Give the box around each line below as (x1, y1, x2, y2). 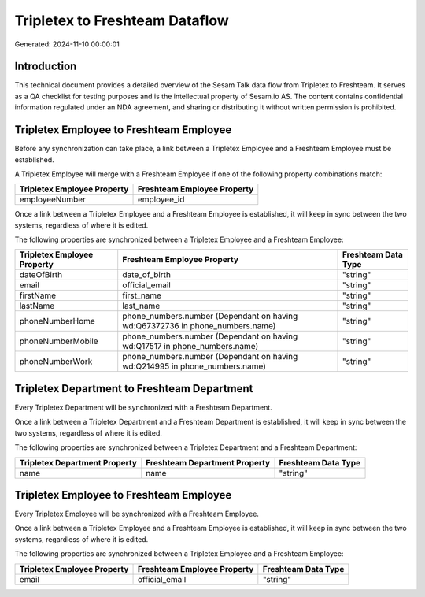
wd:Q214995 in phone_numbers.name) (122, 361, 267, 372)
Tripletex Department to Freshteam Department (14, 382, 253, 395)
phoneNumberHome (19, 316, 96, 327)
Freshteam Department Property (146, 457, 271, 468)
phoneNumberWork (19, 356, 93, 367)
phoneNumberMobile (19, 336, 98, 347)
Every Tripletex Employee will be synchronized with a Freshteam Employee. (14, 509, 260, 519)
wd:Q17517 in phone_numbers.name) (122, 341, 259, 352)
